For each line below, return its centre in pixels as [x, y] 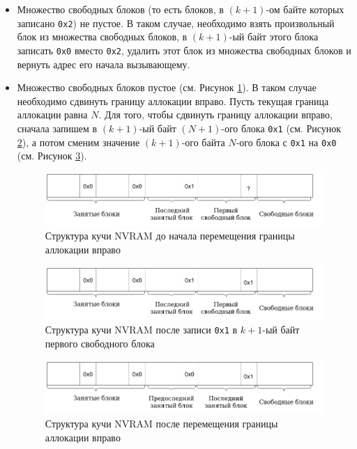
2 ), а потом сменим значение [78, 142]
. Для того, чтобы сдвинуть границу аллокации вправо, [215, 115]
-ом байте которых [305, 9]
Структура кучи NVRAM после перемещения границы [161, 424]
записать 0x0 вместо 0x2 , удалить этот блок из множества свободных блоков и [184, 50]
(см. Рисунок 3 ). [52, 156]
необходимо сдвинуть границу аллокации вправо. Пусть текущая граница [173, 101]
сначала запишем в [57, 128]
